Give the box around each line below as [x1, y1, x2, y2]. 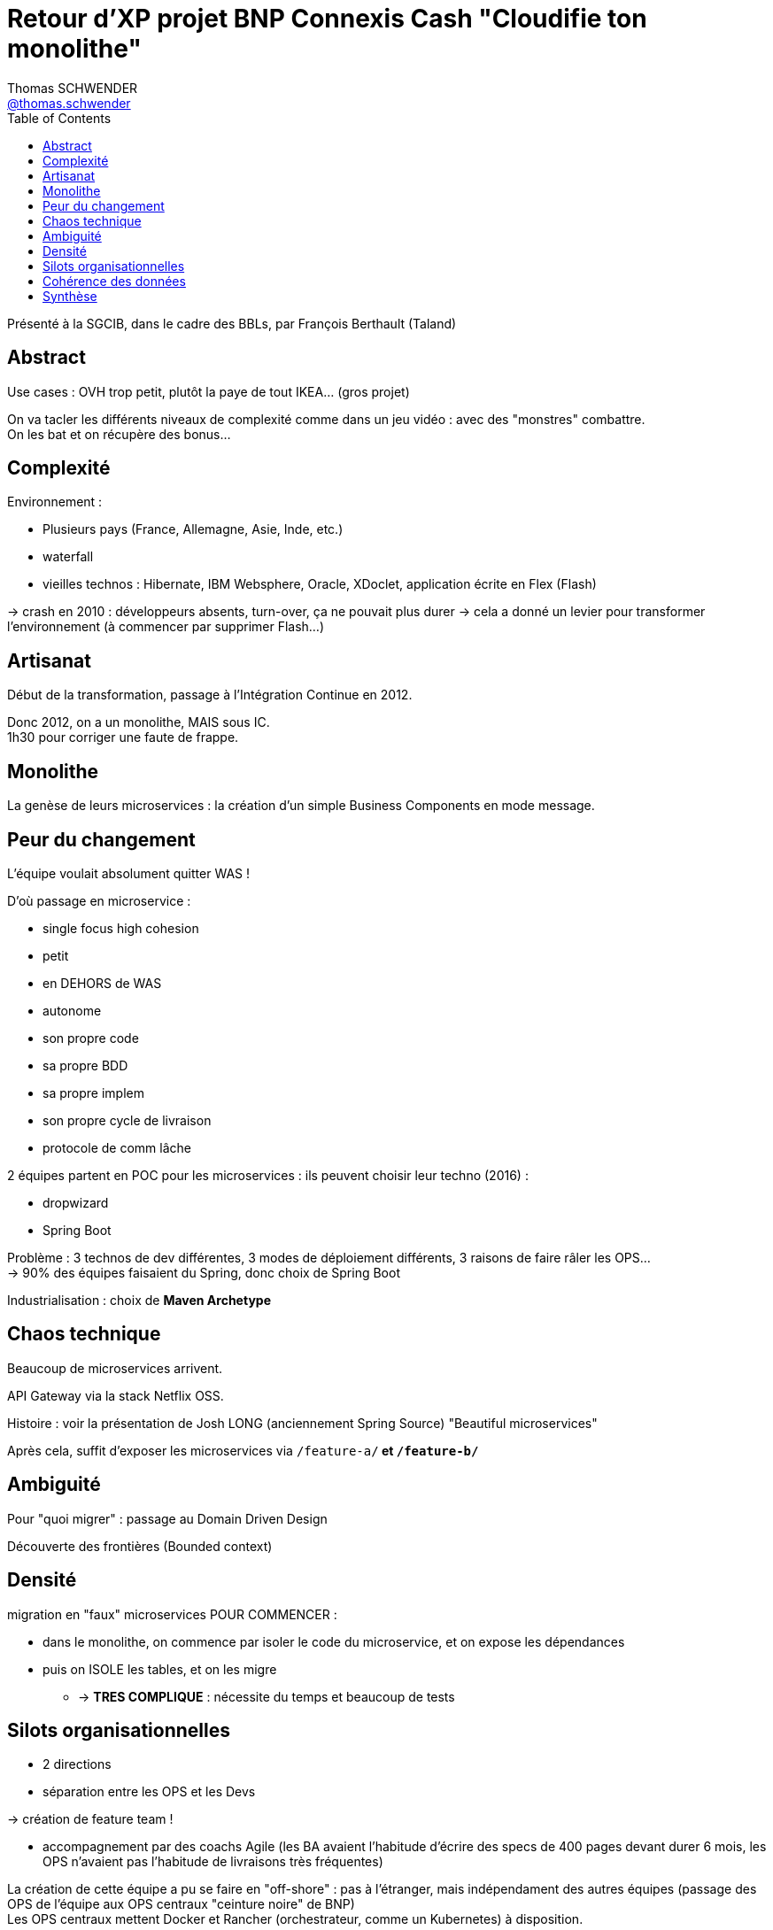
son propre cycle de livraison [43, 1112, 212, 1128]
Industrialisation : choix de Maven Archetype [7, 1292, 271, 1308]
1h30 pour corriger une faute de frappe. [7, 730, 239, 745]
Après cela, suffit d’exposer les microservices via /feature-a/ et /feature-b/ [7, 1442, 479, 1458]
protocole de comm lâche [43, 1139, 191, 1155]
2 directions [43, 1756, 112, 1772]
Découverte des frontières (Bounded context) [7, 1538, 273, 1554]
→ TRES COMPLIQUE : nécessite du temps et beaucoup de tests [78, 1688, 455, 1704]
